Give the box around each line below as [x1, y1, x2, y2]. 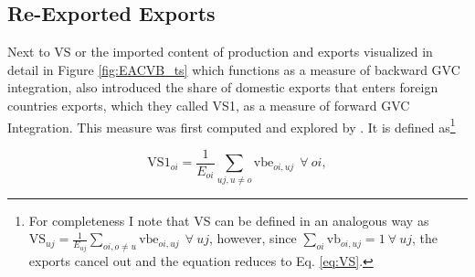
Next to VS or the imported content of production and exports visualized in [7, 42, 433, 61]
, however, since [208, 229, 297, 248]
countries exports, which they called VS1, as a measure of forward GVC [7, 95, 410, 114]
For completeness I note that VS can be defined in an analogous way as [28, 210, 429, 229]
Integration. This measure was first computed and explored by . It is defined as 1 [7, 114, 456, 136]
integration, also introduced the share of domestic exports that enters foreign [7, 78, 438, 97]
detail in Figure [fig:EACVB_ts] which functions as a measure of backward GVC [7, 59, 460, 79]
